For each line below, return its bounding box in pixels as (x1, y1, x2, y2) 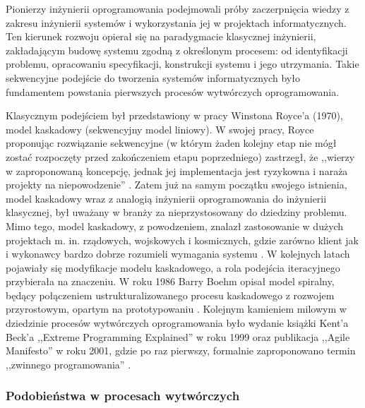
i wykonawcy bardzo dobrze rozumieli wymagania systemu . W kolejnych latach (6, 246, 350, 261)
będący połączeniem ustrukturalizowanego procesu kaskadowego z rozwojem (6, 287, 335, 302)
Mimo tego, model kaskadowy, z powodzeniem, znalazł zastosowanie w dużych (6, 218, 344, 233)
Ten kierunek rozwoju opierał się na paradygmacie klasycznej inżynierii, (6, 29, 316, 44)
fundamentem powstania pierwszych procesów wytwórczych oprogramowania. (6, 84, 340, 99)
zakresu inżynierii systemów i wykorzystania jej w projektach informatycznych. (6, 15, 347, 30)
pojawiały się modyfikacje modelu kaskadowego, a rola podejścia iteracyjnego (6, 260, 340, 275)
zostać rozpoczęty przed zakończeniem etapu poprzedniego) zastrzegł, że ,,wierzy (6, 149, 355, 164)
